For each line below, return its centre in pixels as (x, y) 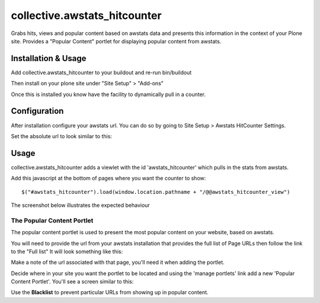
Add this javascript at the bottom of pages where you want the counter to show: (108, 178)
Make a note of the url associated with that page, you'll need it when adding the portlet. (118, 262)
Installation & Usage (49, 58)
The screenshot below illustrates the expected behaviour (81, 205)
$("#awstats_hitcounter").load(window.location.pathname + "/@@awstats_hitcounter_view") (156, 192)
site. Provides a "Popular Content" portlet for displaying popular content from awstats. (116, 41)
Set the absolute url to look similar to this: (62, 136)
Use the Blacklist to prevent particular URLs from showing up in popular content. (110, 292)
